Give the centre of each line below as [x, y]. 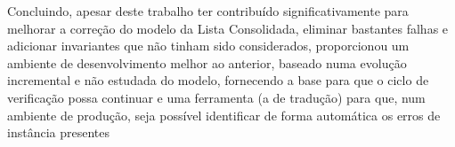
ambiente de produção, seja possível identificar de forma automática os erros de [224, 115]
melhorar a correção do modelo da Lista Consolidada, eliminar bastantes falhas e [228, 28]
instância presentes [58, 132]
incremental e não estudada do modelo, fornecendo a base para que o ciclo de [218, 80]
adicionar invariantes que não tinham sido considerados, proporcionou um [208, 46]
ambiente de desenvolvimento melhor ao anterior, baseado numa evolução [207, 62]
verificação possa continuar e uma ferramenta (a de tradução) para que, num [216, 97]
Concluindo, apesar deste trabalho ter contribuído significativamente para [208, 11]
